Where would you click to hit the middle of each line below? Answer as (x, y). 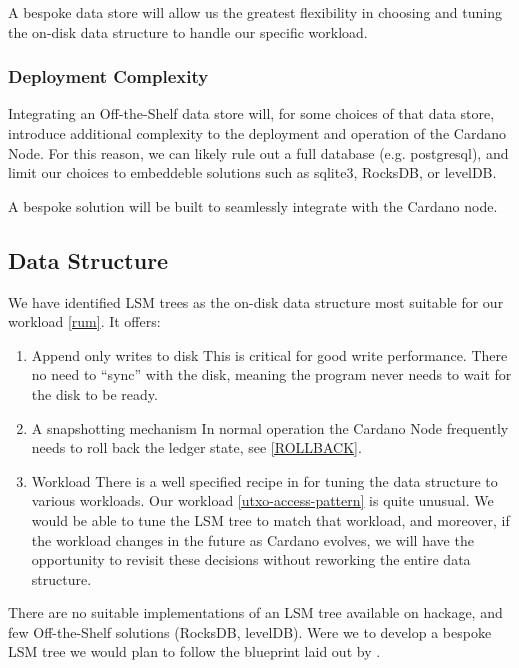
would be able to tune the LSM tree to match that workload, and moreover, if (270, 519)
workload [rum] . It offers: (84, 321)
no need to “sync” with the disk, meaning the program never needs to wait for (271, 374)
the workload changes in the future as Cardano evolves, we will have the (252, 539)
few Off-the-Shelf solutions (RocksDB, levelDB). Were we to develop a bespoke (250, 631)
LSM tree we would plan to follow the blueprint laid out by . (194, 651)
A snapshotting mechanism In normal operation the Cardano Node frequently (270, 427)
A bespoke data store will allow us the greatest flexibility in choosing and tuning (255, 12)
